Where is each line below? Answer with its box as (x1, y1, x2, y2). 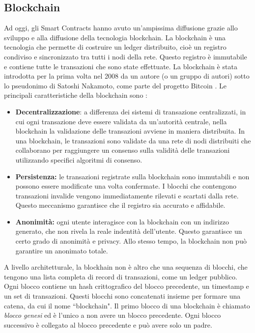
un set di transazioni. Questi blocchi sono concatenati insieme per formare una (4, 291, 241, 301)
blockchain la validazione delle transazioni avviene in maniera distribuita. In (15, 126, 245, 136)
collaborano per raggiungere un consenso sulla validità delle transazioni (15, 145, 230, 155)
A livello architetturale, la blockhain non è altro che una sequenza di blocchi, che (4, 262, 248, 272)
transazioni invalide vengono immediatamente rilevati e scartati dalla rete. (15, 190, 239, 200)
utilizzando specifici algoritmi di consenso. (15, 154, 142, 165)
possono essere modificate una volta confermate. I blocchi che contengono (15, 181, 236, 191)
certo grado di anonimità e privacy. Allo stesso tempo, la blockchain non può (15, 236, 247, 246)
